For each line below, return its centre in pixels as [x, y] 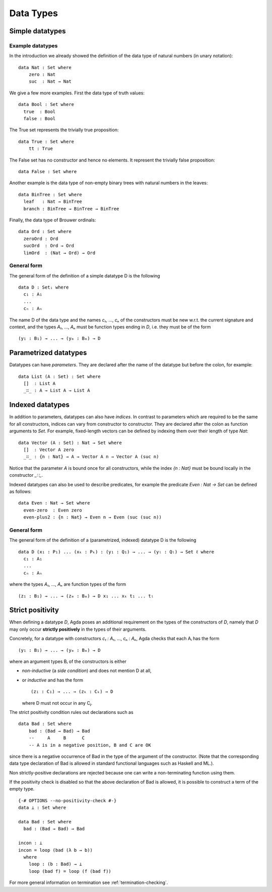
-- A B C [57, 738]
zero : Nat [42, 75]
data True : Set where [46, 142]
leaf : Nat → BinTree [53, 202]
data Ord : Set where [45, 232]
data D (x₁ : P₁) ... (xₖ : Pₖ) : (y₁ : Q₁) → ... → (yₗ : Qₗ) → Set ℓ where [116, 552]
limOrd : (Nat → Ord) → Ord [59, 253]
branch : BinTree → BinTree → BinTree [71, 209]
